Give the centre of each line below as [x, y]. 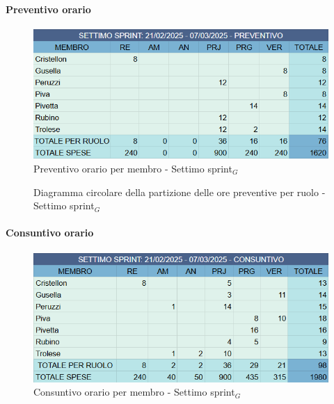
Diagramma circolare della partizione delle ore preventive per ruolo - [180, 192]
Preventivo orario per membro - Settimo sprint [133, 169]
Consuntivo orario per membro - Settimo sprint [134, 392]
